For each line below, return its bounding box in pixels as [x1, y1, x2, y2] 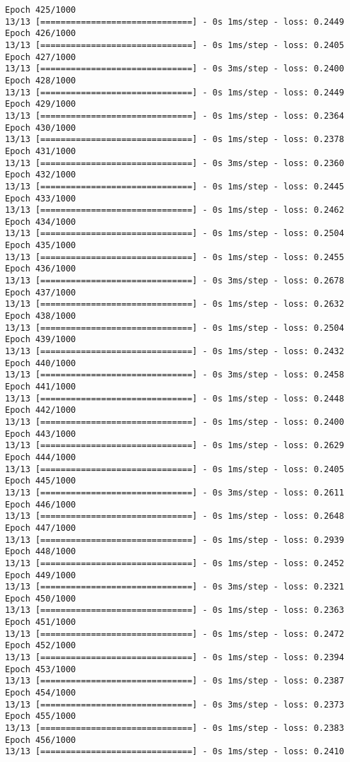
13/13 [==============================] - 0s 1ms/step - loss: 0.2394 [5, 652, 344, 663]
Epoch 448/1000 [5, 546, 76, 557]
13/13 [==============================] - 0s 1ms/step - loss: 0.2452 [5, 558, 344, 568]
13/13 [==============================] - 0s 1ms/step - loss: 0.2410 [5, 746, 344, 757]
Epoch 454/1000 [5, 688, 76, 698]
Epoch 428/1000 [5, 75, 76, 86]
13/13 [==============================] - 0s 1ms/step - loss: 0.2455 [5, 252, 344, 262]
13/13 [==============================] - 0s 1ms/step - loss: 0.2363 [5, 605, 344, 616]
